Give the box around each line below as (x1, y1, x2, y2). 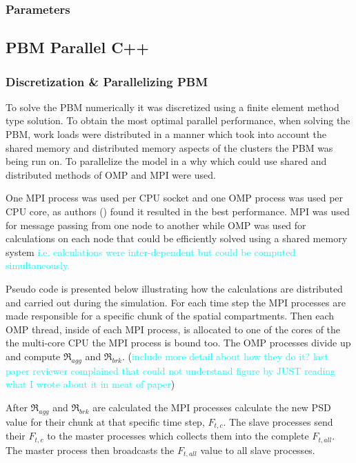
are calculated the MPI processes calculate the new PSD (92, 400, 331, 414)
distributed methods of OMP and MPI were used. (6, 167, 216, 181)
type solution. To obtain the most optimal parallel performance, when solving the (6, 113, 350, 128)
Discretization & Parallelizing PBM (6, 72, 208, 90)
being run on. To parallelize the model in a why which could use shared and (6, 154, 327, 168)
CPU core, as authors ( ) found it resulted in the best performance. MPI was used (6, 204, 350, 218)
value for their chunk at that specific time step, (6, 414, 205, 428)
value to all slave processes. (200, 442, 315, 457)
